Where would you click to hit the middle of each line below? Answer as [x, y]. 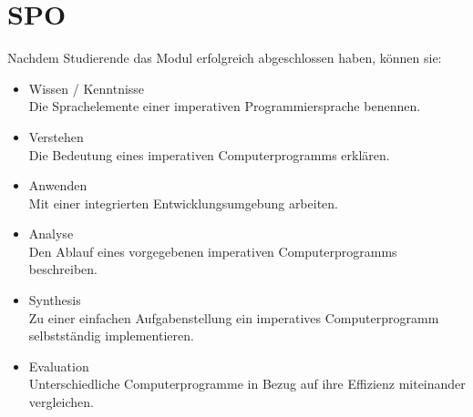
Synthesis [55, 300]
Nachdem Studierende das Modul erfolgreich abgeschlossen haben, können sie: [225, 58]
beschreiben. [63, 269]
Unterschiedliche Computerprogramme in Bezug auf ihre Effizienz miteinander [247, 384]
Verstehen [56, 136]
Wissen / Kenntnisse [87, 88]
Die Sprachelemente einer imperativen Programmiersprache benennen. [225, 106]
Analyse [51, 234]
